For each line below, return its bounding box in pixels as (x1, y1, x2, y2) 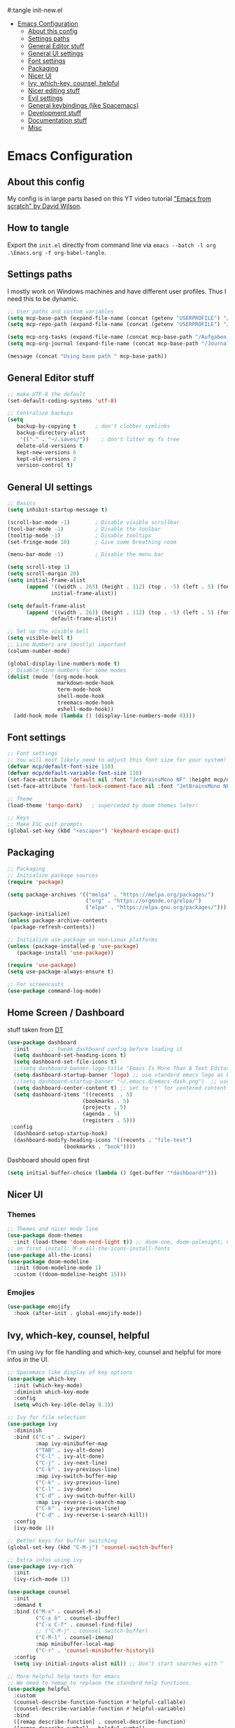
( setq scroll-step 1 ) (7, 563, 71, 571)
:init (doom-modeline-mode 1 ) (13, 1265, 101, 1272)
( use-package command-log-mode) (7, 988, 101, 995)
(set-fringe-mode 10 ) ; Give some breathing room (7, 538, 177, 545)
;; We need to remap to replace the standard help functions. (7, 1679, 192, 1686)
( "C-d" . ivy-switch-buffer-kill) (35, 1492, 136, 1499)
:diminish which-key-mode (13, 1389, 90, 1396)
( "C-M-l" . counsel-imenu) (35, 1634, 114, 1641)
